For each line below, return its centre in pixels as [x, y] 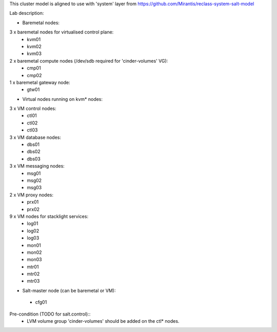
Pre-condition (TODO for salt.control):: [50, 314]
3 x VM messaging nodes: [37, 166]
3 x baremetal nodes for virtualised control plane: [62, 32]
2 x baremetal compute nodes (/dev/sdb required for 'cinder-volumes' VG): [89, 61]
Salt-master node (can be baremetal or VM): [69, 290]
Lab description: [27, 13]
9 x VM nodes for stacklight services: [49, 216]
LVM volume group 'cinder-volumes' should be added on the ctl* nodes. [103, 321]
